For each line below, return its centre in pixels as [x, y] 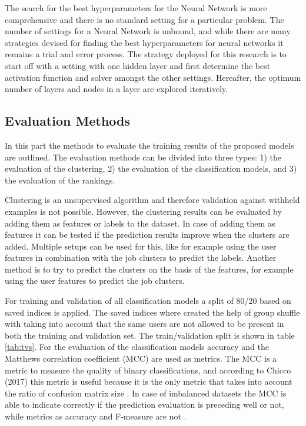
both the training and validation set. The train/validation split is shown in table [150, 335]
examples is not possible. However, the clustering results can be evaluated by [143, 211]
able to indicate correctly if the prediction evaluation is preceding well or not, [144, 404]
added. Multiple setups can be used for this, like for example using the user [141, 246]
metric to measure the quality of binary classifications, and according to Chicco [148, 370]
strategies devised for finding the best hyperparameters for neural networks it [144, 42]
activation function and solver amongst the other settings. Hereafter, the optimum [153, 77]
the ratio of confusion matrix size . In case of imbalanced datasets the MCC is [146, 393]
